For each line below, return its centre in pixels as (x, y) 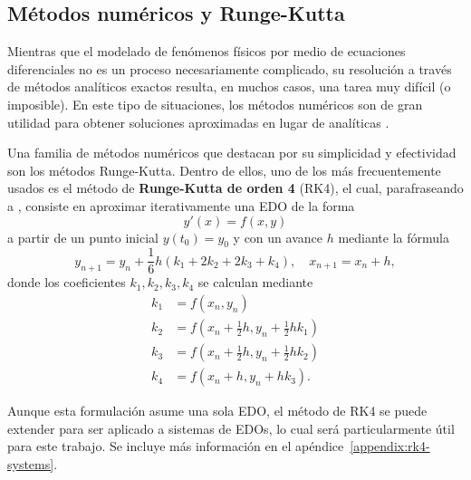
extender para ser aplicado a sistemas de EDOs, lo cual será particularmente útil (231, 428)
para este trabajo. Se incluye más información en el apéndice (176, 446)
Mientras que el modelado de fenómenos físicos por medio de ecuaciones (207, 51)
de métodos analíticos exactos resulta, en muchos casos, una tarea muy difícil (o (229, 86)
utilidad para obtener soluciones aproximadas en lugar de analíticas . (198, 122)
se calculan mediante (255, 282)
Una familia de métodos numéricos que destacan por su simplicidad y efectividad (232, 153)
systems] (31, 463)
